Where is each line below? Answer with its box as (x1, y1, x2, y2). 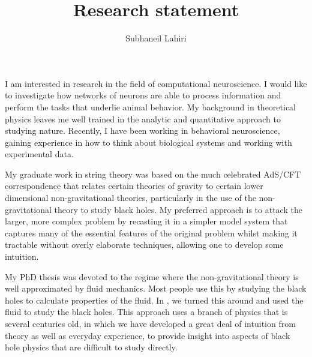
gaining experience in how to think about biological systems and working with (5, 136, 292, 148)
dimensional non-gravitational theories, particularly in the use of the (5, 191, 256, 204)
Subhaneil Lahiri (125, 32, 187, 44)
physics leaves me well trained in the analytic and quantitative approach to (5, 112, 281, 125)
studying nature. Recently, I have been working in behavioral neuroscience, (5, 124, 280, 137)
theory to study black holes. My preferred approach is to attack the (54, 203, 302, 215)
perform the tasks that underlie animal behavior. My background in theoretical (5, 100, 296, 113)
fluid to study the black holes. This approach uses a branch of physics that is (5, 305, 288, 318)
